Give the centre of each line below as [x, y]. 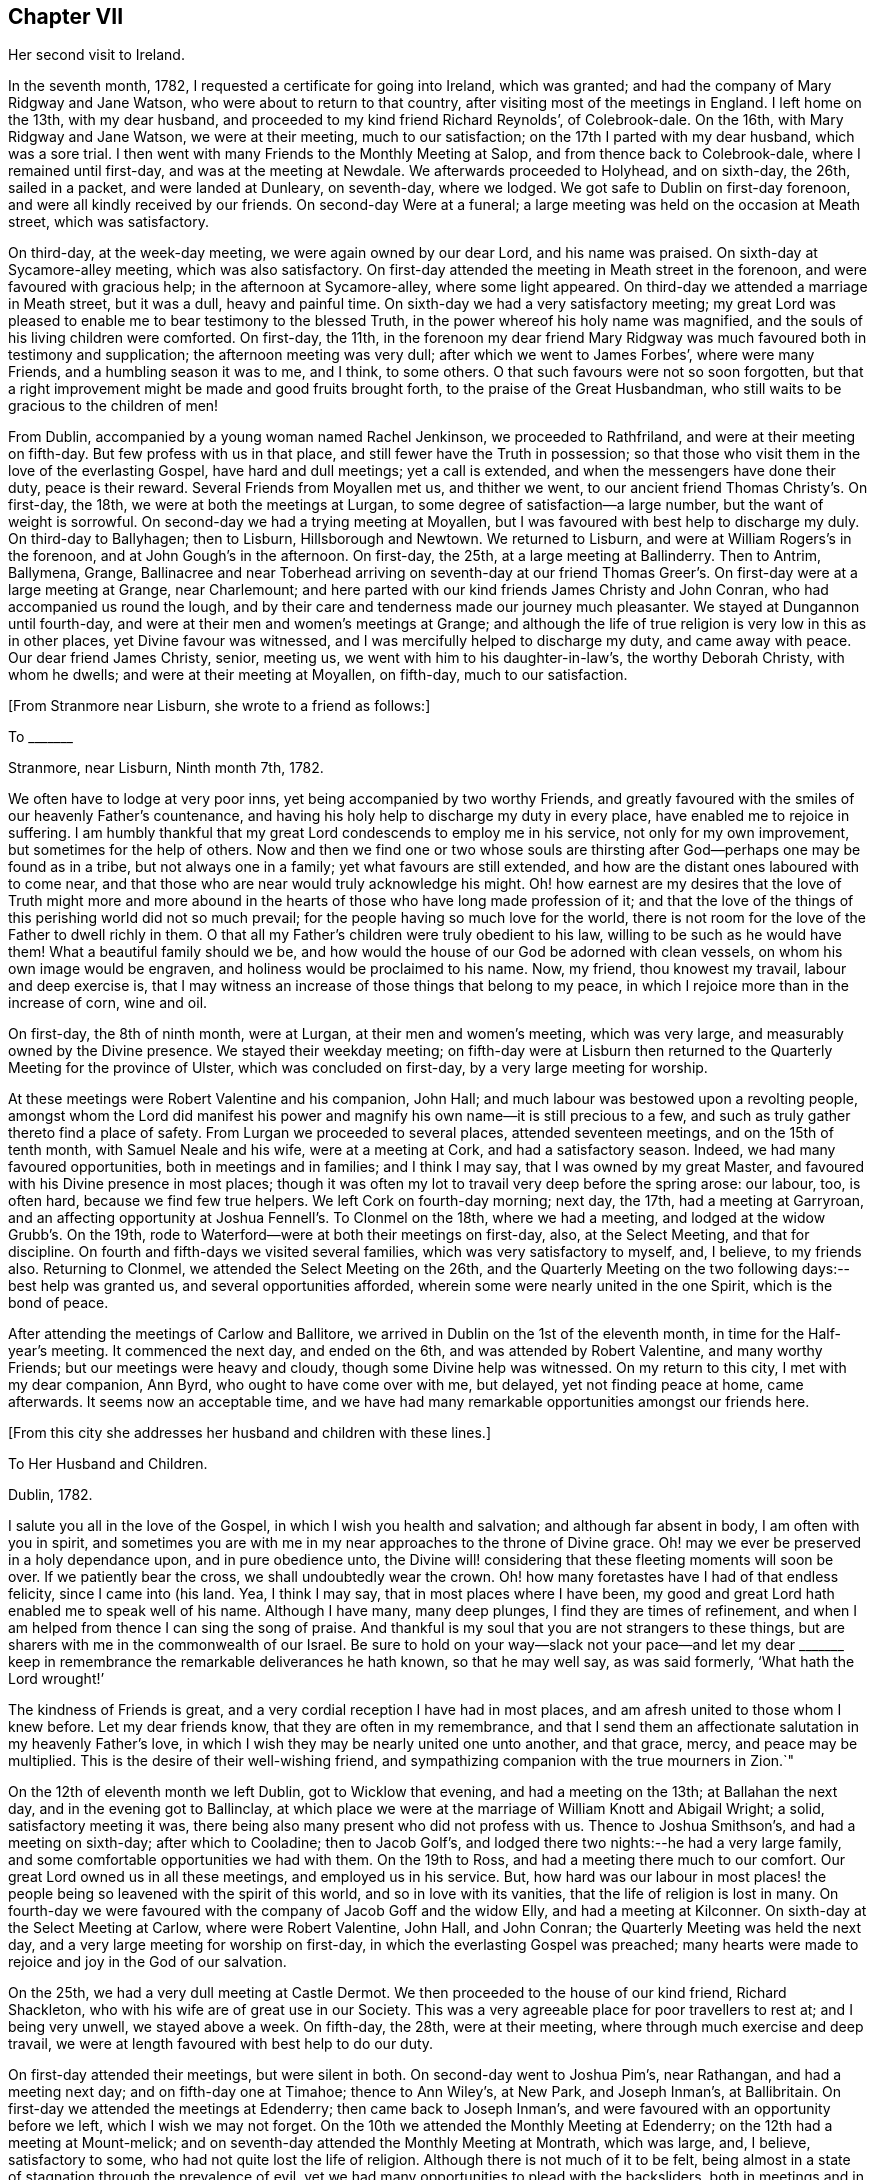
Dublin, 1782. [50, 1495]
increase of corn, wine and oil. [108, 1003]
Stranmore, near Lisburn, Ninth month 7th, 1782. [166, 768]
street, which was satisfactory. [108, 222]
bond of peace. [58, 1303]
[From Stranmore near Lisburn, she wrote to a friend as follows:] [219, 706]
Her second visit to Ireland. [96, 55]
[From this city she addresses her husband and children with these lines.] [249, 1433]
